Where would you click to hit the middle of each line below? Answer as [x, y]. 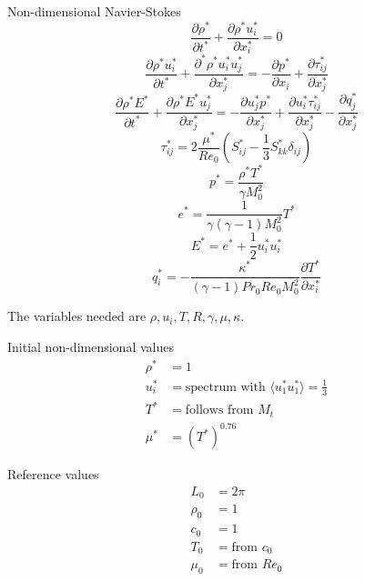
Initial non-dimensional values [91, 347]
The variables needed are [77, 316]
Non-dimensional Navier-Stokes [94, 11]
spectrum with [225, 387]
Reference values [53, 474]
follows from [219, 411]
